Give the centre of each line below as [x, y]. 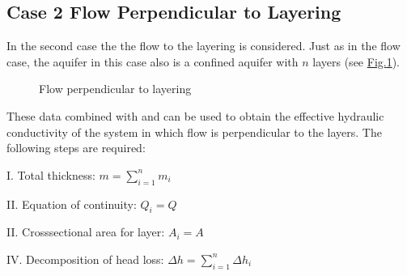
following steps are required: [76, 148]
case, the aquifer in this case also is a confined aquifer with [153, 61]
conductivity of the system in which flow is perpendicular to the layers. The [194, 132]
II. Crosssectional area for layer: [86, 232]
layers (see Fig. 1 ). [356, 61]
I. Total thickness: [51, 174]
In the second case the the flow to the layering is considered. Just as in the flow [203, 46]
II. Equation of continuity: [72, 204]
